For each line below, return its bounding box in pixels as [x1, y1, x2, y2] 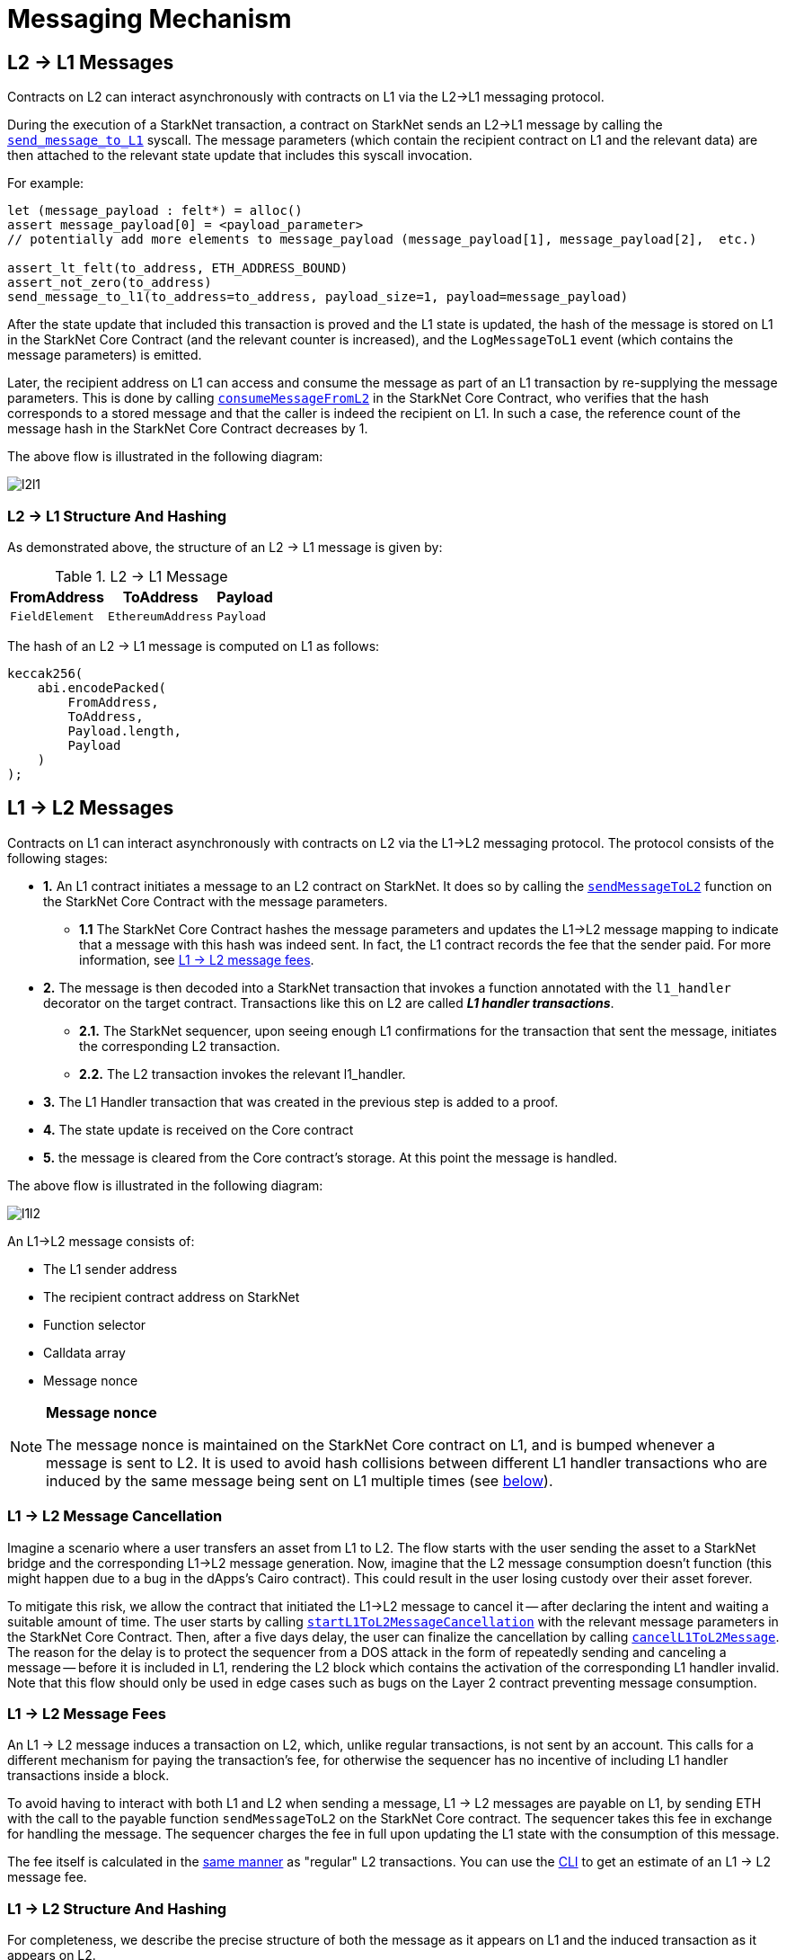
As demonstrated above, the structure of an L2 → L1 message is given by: [7, 539, 443, 555]
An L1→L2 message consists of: [7, 1233, 195, 1249]
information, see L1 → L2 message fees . [79, 951, 314, 967]
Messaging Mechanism [7, 4, 292, 34]
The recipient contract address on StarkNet [43, 1288, 300, 1305]
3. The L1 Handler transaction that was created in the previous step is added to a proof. [43, 1093, 559, 1109]
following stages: [7, 850, 108, 866]
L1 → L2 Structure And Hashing [7, 1899, 227, 1918]
